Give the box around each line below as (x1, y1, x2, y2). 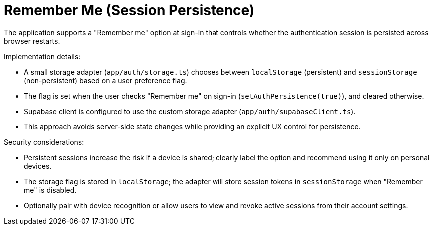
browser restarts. (4, 36, 60, 45)
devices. (24, 161, 52, 170)
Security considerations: (4, 137, 84, 146)
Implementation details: (4, 52, 81, 61)
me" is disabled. (24, 185, 77, 194)
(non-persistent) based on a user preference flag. (24, 76, 187, 85)
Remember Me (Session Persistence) (4, 2, 255, 19)
